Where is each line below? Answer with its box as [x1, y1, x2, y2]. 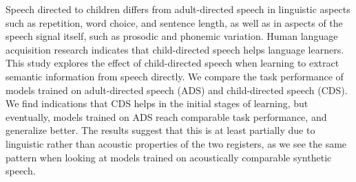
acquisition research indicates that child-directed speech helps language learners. [6, 42, 344, 56]
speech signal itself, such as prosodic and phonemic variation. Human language [6, 29, 338, 43]
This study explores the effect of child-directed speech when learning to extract [6, 56, 339, 70]
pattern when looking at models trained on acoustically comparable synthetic [6, 150, 332, 164]
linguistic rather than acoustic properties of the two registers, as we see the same [6, 136, 347, 150]
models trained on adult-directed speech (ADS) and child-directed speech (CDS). [6, 82, 348, 97]
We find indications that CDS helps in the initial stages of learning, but [6, 96, 308, 111]
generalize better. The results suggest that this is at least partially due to [6, 123, 315, 137]
